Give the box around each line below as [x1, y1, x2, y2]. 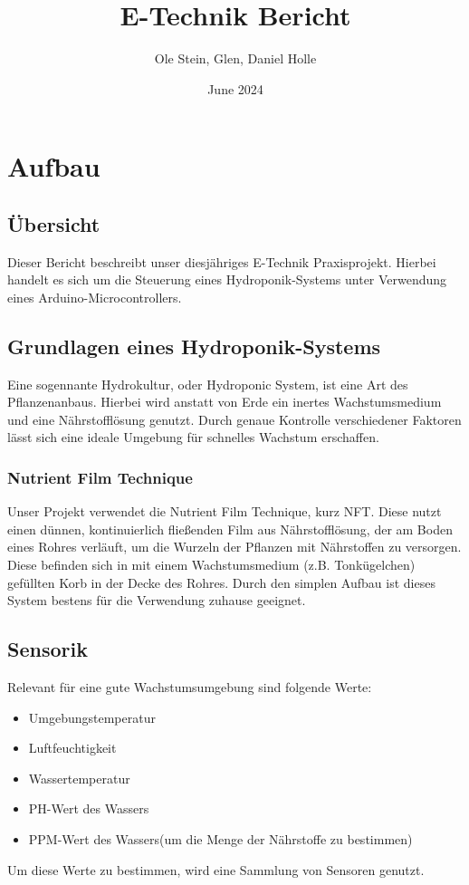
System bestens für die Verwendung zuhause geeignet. [7, 591, 306, 610]
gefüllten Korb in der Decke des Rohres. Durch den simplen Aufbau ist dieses [7, 572, 435, 592]
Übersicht [7, 209, 100, 237]
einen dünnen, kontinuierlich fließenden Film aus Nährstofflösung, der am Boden [7, 519, 453, 538]
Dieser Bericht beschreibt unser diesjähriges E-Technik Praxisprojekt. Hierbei [7, 252, 436, 271]
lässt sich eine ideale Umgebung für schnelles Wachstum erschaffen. [7, 428, 379, 447]
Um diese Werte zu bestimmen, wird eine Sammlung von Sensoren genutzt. [7, 860, 425, 879]
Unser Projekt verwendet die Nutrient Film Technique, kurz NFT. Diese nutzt [7, 502, 442, 521]
